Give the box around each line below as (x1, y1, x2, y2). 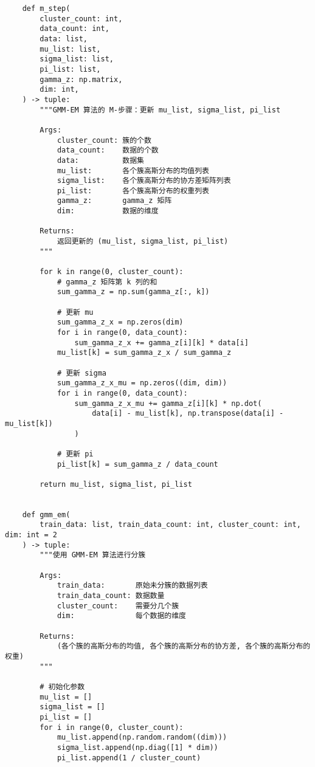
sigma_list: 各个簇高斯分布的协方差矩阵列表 (57, 176, 231, 185)
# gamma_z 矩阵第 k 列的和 (57, 277, 157, 286)
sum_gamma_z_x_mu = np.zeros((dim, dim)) (57, 379, 227, 388)
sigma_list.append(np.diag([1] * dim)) (57, 743, 218, 752)
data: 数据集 (57, 156, 144, 165)
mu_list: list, (40, 44, 101, 53)
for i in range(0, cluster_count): (40, 723, 184, 732)
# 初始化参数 (40, 682, 85, 691)
